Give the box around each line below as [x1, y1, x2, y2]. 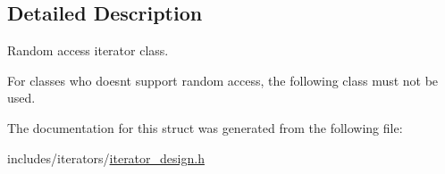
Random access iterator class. [7, 41, 169, 60]
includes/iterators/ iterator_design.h [7, 148, 205, 167]
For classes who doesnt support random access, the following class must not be [7, 70, 439, 89]
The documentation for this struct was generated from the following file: [7, 118, 403, 137]
